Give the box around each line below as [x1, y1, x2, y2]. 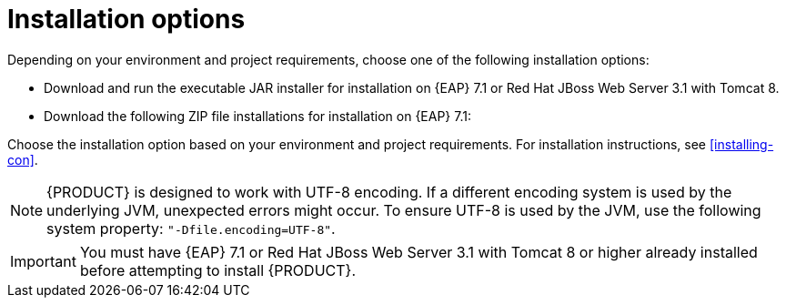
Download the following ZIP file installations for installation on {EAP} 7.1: [44, 107, 471, 124]
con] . [7, 151, 38, 168]
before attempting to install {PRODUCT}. [79, 260, 356, 280]
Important [10, 251, 76, 270]
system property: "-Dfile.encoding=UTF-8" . [46, 219, 336, 238]
